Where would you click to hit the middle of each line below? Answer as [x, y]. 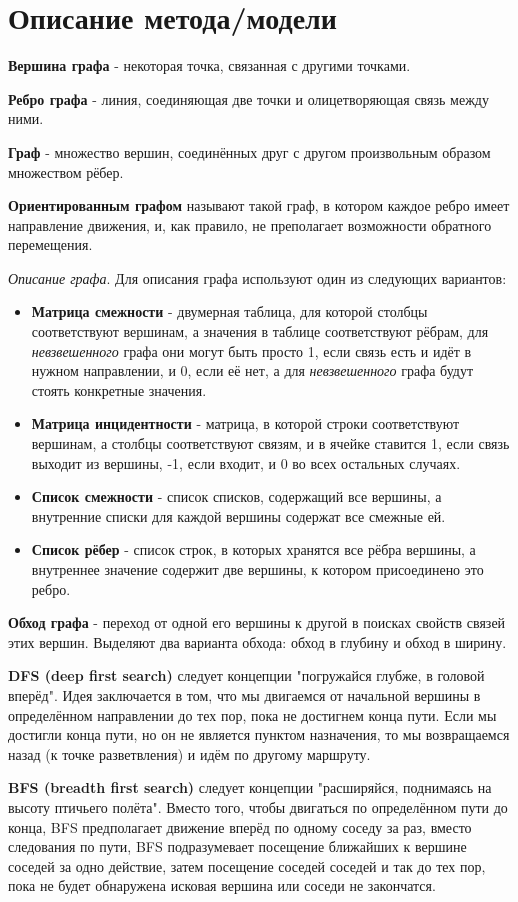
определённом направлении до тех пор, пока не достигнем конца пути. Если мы [252, 714]
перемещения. [50, 244]
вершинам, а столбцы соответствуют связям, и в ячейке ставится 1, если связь [270, 443]
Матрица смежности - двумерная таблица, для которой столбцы [229, 311]
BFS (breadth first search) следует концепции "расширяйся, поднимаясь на [250, 787]
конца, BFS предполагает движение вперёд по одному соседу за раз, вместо [240, 826]
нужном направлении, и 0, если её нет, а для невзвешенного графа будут [252, 370]
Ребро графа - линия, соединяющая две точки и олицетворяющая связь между [248, 98]
